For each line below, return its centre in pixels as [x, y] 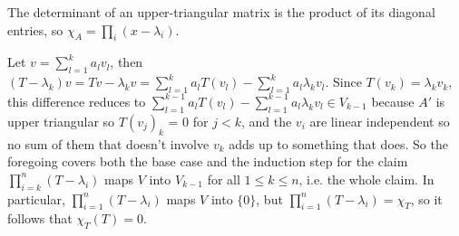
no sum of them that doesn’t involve [108, 143]
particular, [36, 198]
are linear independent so [380, 121]
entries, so [35, 29]
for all [224, 179]
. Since [343, 82]
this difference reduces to [77, 101]
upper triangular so [61, 121]
